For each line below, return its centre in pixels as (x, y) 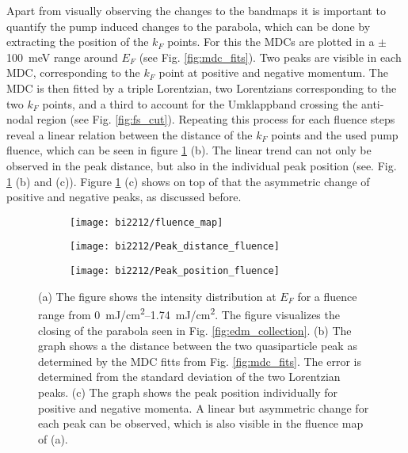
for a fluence (327, 296)
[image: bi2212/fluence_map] (147, 222)
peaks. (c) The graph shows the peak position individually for (188, 392)
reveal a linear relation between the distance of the (130, 134)
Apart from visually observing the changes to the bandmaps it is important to (196, 10)
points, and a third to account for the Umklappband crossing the (200, 103)
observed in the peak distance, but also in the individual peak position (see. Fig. (202, 165)
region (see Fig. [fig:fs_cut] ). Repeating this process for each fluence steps (216, 119)
